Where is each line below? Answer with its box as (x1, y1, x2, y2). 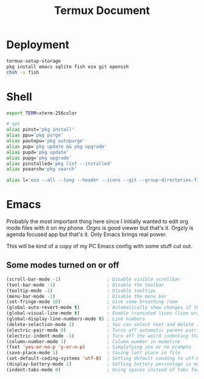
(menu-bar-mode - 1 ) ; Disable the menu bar (6, 293, 167, 299)
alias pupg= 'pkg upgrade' (6, 155, 72, 161)
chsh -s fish (6, 69, 39, 75)
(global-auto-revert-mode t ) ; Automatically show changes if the (6, 305, 202, 311)
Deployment (6, 38, 70, 52)
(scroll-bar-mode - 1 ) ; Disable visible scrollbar (6, 276, 181, 282)
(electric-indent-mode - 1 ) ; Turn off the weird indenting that (6, 333, 202, 339)
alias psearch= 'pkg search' (6, 166, 78, 172)
